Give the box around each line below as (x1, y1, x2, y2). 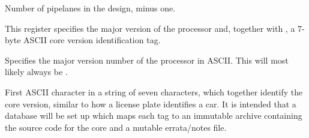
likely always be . (5, 65, 68, 78)
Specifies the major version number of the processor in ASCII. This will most (5, 53, 289, 66)
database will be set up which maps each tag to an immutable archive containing (5, 109, 302, 122)
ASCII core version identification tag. (23, 34, 161, 46)
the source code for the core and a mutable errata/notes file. (5, 121, 227, 133)
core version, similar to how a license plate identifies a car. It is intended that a (5, 97, 296, 110)
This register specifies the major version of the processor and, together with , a (5, 22, 295, 34)
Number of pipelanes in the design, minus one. (5, 2, 176, 14)
